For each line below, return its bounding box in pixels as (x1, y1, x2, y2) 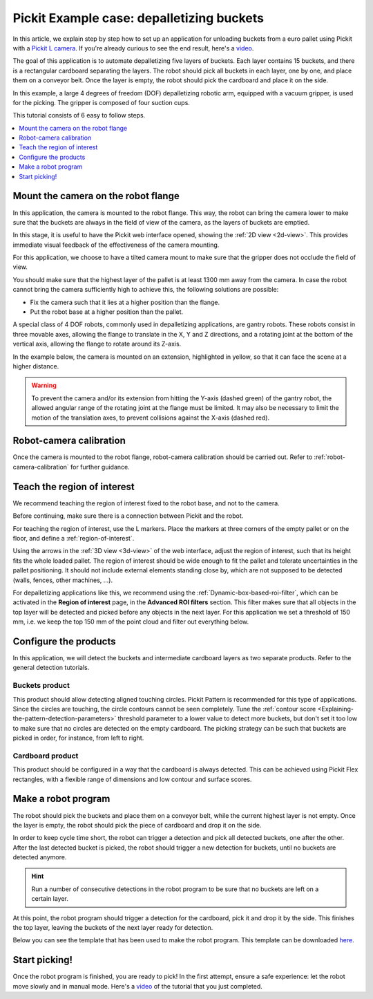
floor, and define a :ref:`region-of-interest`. (12, 534, 135, 542)
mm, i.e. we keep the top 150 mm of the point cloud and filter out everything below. (12, 617, 249, 626)
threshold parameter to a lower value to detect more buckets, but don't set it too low (117, 714, 358, 722)
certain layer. (31, 895, 68, 903)
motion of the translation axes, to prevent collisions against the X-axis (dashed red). (31, 413, 269, 422)
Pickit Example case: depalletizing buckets (12, 10, 264, 26)
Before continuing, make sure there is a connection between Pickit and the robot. (12, 512, 244, 520)
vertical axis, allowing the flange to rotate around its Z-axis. (12, 339, 182, 348)
